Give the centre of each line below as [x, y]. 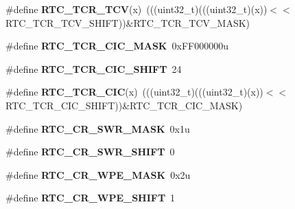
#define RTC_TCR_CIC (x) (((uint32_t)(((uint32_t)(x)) [134, 92]
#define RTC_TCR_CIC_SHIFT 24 [94, 68]
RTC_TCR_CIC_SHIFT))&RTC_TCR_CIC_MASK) [124, 105]
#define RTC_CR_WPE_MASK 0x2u [98, 174]
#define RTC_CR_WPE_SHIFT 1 [91, 198]
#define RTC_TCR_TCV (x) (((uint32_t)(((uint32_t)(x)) [137, 9]
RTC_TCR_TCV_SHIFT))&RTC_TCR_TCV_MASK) [128, 22]
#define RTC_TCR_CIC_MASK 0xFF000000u [117, 46]
